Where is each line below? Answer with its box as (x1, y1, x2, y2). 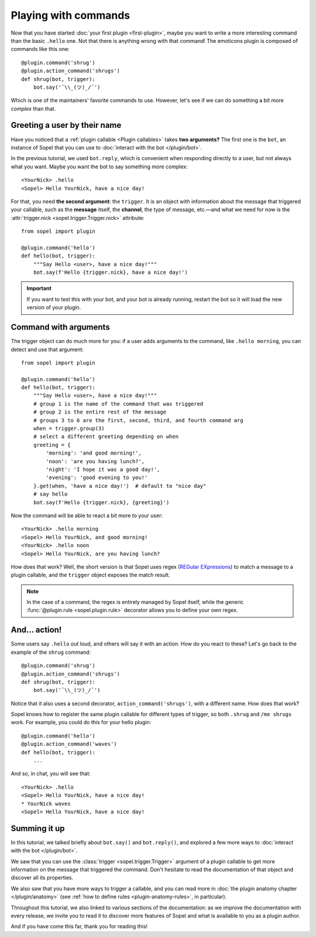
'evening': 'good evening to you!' (46, 474, 148, 481)
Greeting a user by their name (11, 120, 122, 130)
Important (26, 285, 52, 292)
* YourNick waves (21, 800, 71, 807)
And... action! (11, 625, 62, 635)
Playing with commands (11, 9, 130, 22)
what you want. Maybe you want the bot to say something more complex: (11, 163, 188, 170)
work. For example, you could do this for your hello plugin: (11, 719, 152, 726)
